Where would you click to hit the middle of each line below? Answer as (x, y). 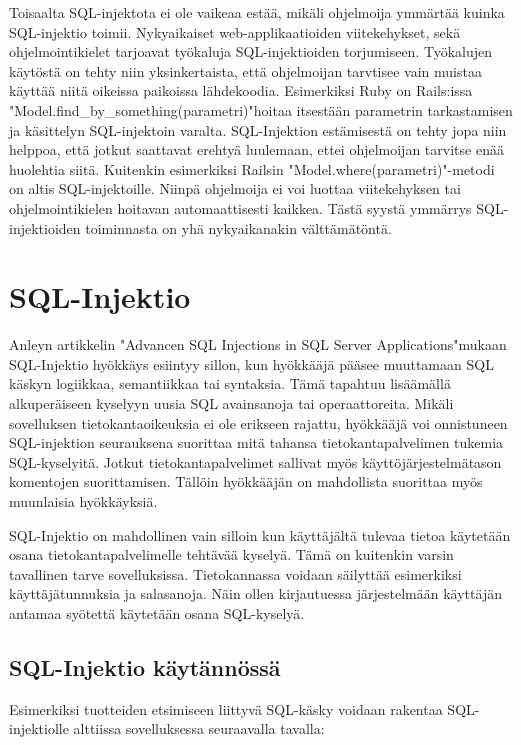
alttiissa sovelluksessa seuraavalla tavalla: (199, 728)
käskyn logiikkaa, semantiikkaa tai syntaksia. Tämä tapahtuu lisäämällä (230, 383)
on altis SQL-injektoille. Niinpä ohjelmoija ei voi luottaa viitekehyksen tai (235, 188)
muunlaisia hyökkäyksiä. (83, 501)
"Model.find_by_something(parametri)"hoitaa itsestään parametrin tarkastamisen (261, 109)
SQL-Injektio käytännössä (145, 666)
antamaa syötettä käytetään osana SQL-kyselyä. (157, 612)
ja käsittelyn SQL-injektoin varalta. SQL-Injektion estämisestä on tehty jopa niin (258, 129)
